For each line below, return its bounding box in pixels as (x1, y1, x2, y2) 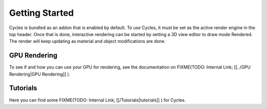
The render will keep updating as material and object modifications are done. (9, 38, 166, 44)
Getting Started (9, 7, 74, 18)
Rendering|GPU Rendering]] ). (9, 71, 70, 77)
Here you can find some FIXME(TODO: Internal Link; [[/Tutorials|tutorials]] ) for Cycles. (9, 97, 186, 103)
